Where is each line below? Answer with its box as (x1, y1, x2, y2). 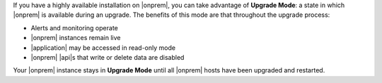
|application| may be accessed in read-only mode (30, 43, 176, 52)
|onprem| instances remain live (30, 34, 121, 42)
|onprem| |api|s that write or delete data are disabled (30, 53, 185, 61)
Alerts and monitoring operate (30, 23, 118, 32)
